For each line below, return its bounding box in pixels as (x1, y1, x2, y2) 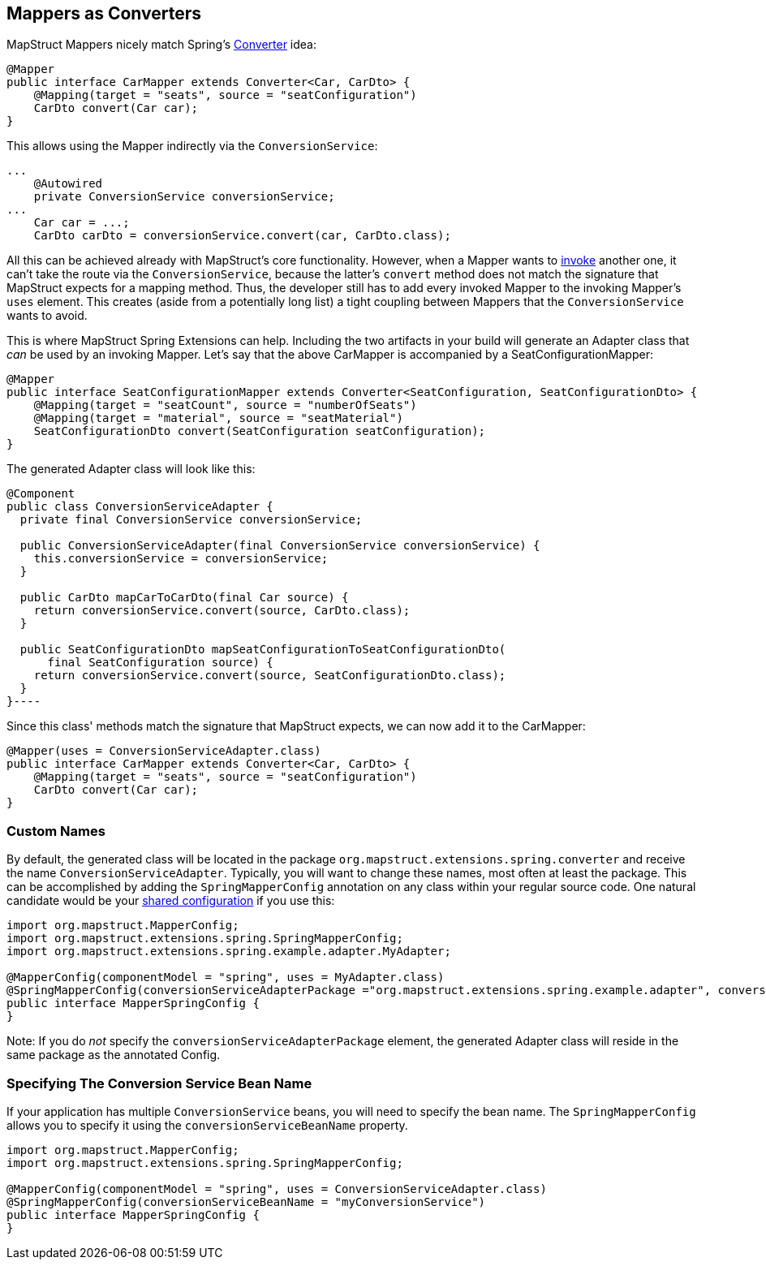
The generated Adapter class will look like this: (6, 462, 256, 476)
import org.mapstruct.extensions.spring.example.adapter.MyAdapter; (6, 945, 451, 958)
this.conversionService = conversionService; (33, 552, 329, 566)
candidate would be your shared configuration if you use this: (6, 894, 335, 908)
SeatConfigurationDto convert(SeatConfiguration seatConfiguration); (33, 424, 486, 438)
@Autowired (33, 177, 103, 191)
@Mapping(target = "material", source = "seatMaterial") (33, 411, 403, 425)
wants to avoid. (6, 308, 88, 323)
